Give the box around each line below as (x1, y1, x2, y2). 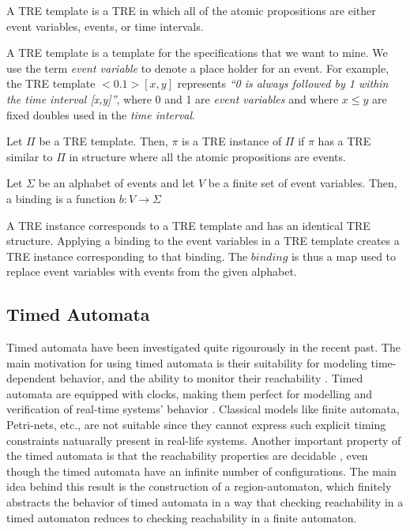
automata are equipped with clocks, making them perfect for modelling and (6, 385, 372, 401)
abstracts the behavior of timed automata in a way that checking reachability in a (6, 494, 404, 510)
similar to (6, 148, 53, 164)
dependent (6, 370, 57, 386)
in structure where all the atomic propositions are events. (69, 148, 346, 164)
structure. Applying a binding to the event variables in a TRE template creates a (6, 232, 400, 249)
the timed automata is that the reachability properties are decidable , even (6, 447, 368, 464)
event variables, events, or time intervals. (6, 17, 204, 34)
